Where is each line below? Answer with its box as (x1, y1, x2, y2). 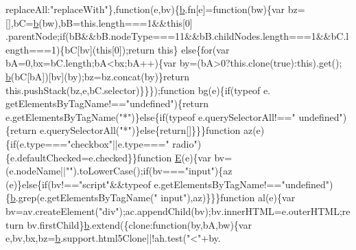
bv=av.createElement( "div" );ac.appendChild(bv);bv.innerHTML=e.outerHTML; (5, 203, 342, 218)
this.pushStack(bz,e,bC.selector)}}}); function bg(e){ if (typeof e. (5, 82, 271, 97)
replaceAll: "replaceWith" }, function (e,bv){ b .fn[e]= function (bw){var (5, 2, 285, 16)
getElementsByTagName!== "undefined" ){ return (5, 96, 209, 111)
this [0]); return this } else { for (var (96, 42, 230, 56)
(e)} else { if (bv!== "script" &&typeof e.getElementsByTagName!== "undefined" (5, 177, 329, 191)
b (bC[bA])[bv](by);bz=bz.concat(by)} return (5, 69, 190, 83)
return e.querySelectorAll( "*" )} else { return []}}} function (10, 123, 241, 137)
